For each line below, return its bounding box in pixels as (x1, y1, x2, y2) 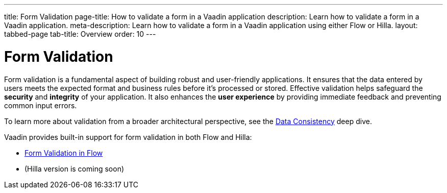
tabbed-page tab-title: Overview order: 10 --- (4, 30, 156, 38)
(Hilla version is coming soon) (24, 164, 125, 173)
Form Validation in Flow (24, 148, 103, 157)
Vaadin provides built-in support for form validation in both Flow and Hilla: (4, 132, 252, 141)
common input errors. (4, 101, 77, 110)
